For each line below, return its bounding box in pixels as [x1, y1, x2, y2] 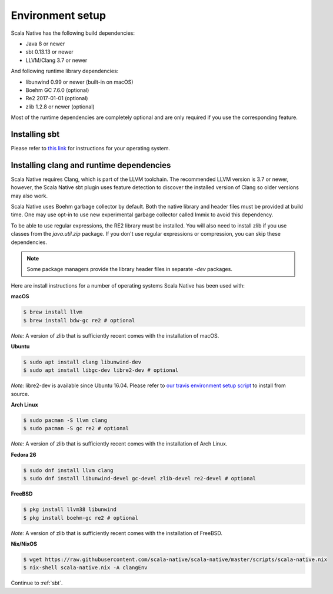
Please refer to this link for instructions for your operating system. [11, 144, 171, 151]
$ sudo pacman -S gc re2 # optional [23, 425, 129, 432]
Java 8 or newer [25, 40, 65, 47]
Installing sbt [11, 129, 60, 139]
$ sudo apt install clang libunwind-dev [23, 358, 141, 365]
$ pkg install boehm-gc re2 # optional [23, 514, 138, 521]
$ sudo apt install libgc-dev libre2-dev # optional [23, 367, 179, 374]
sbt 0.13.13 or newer [25, 48, 74, 55]
